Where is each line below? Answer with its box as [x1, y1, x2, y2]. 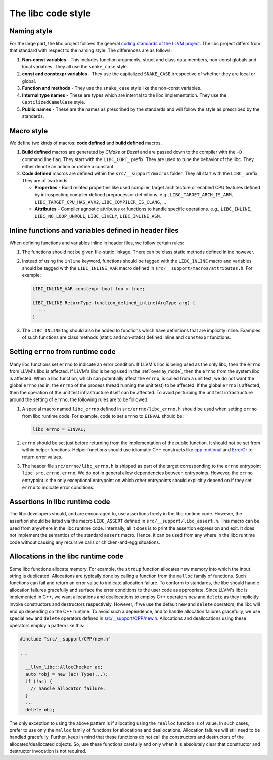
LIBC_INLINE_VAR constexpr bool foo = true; [32, 286, 145, 292]
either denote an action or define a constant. [22, 164, 115, 170]
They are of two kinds [22, 177, 68, 183]
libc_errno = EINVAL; [32, 426, 86, 432]
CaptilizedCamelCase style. [22, 99, 85, 105]
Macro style [9, 127, 48, 135]
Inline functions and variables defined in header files [9, 226, 179, 235]
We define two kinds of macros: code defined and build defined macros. [9, 140, 162, 146]
